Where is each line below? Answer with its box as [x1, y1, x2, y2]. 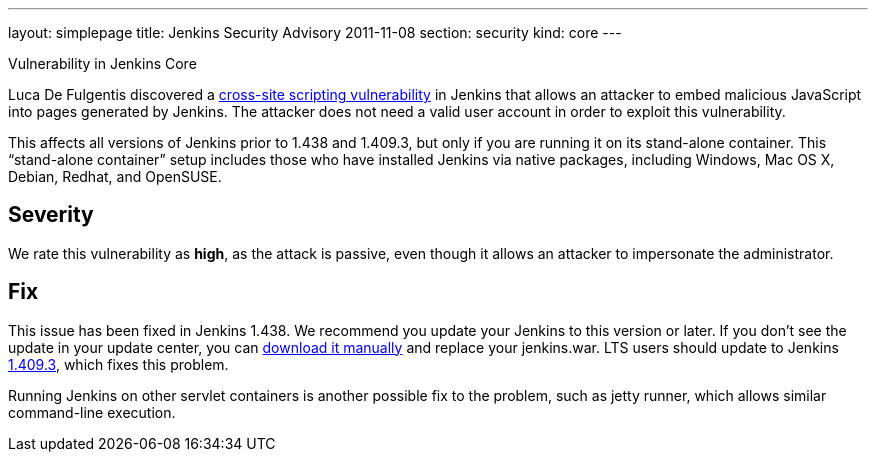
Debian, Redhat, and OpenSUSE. [8, 168, 222, 185]
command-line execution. [8, 403, 176, 421]
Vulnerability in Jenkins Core [8, 55, 197, 72]
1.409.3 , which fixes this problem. [8, 355, 229, 373]
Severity [8, 202, 94, 228]
